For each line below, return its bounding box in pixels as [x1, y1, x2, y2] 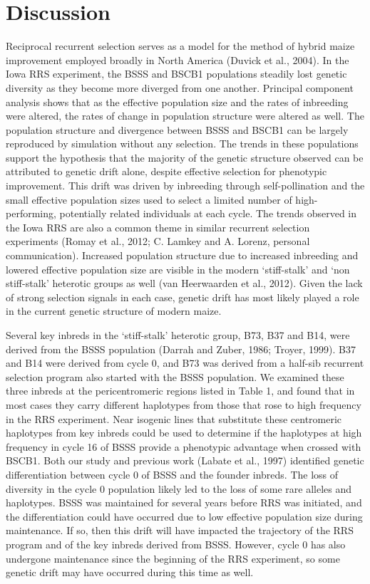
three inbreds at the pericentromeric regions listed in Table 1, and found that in [6, 383, 355, 398]
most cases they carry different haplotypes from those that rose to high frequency [6, 397, 361, 412]
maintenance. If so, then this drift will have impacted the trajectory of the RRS [6, 523, 354, 538]
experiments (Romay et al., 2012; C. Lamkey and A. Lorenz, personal [6, 234, 310, 249]
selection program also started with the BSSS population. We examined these [6, 369, 344, 384]
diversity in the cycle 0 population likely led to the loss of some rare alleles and [6, 481, 352, 496]
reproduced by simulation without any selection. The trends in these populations [6, 136, 359, 151]
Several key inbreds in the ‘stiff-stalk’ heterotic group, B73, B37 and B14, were [6, 328, 350, 342]
